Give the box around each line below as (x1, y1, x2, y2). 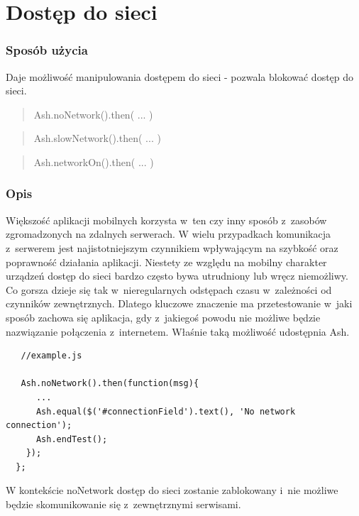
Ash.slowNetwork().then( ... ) (33, 131, 161, 146)
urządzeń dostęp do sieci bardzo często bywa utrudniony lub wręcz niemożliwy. (6, 268, 348, 283)
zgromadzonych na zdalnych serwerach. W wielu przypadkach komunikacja (6, 226, 331, 241)
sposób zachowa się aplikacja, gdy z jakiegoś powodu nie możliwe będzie (6, 309, 321, 324)
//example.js (21, 351, 82, 361)
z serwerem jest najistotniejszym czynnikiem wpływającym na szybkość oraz (6, 240, 338, 255)
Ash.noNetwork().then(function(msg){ (21, 378, 199, 389)
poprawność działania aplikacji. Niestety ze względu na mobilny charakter (6, 254, 327, 269)
